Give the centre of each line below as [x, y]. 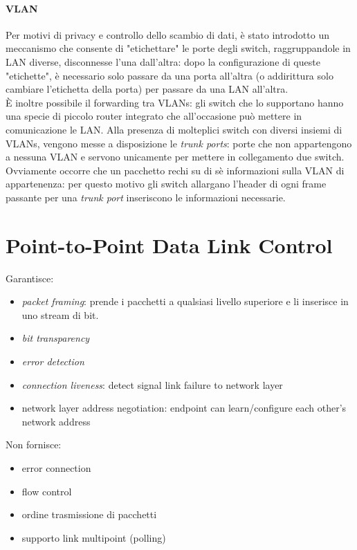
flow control [47, 491]
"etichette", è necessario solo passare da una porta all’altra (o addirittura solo [170, 75]
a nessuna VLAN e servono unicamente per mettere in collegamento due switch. [175, 157]
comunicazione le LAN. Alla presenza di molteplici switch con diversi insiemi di [174, 129]
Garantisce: [30, 278]
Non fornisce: [34, 444]
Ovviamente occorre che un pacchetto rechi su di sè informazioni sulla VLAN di [175, 170]
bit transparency [56, 338]
